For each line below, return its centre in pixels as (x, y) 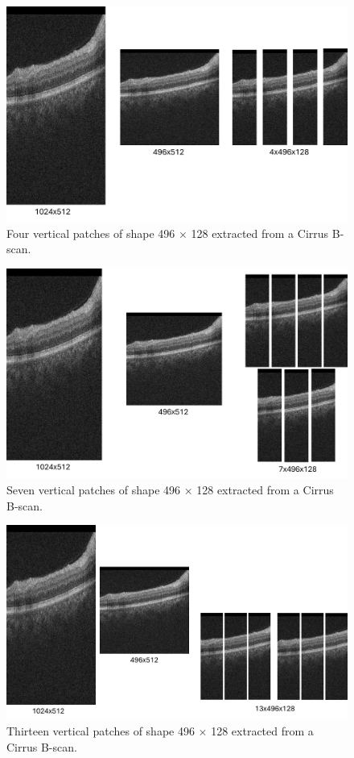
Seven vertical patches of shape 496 (94, 490)
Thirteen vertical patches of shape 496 (101, 731)
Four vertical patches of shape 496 (91, 233)
